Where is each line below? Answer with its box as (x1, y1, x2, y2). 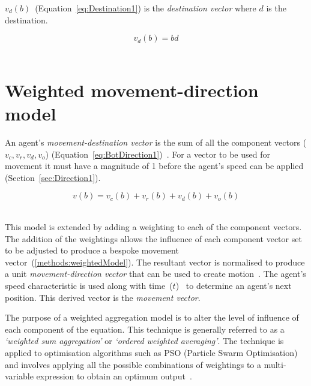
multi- (264, 358, 286, 370)
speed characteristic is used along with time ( (5, 279, 173, 292)
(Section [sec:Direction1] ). (5, 171, 101, 183)
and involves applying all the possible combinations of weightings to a (5, 358, 262, 370)
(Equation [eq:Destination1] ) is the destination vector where (35, 2, 256, 14)
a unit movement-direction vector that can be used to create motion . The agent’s (5, 267, 306, 280)
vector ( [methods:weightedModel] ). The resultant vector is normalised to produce (5, 255, 305, 268)
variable (5, 370, 34, 382)
